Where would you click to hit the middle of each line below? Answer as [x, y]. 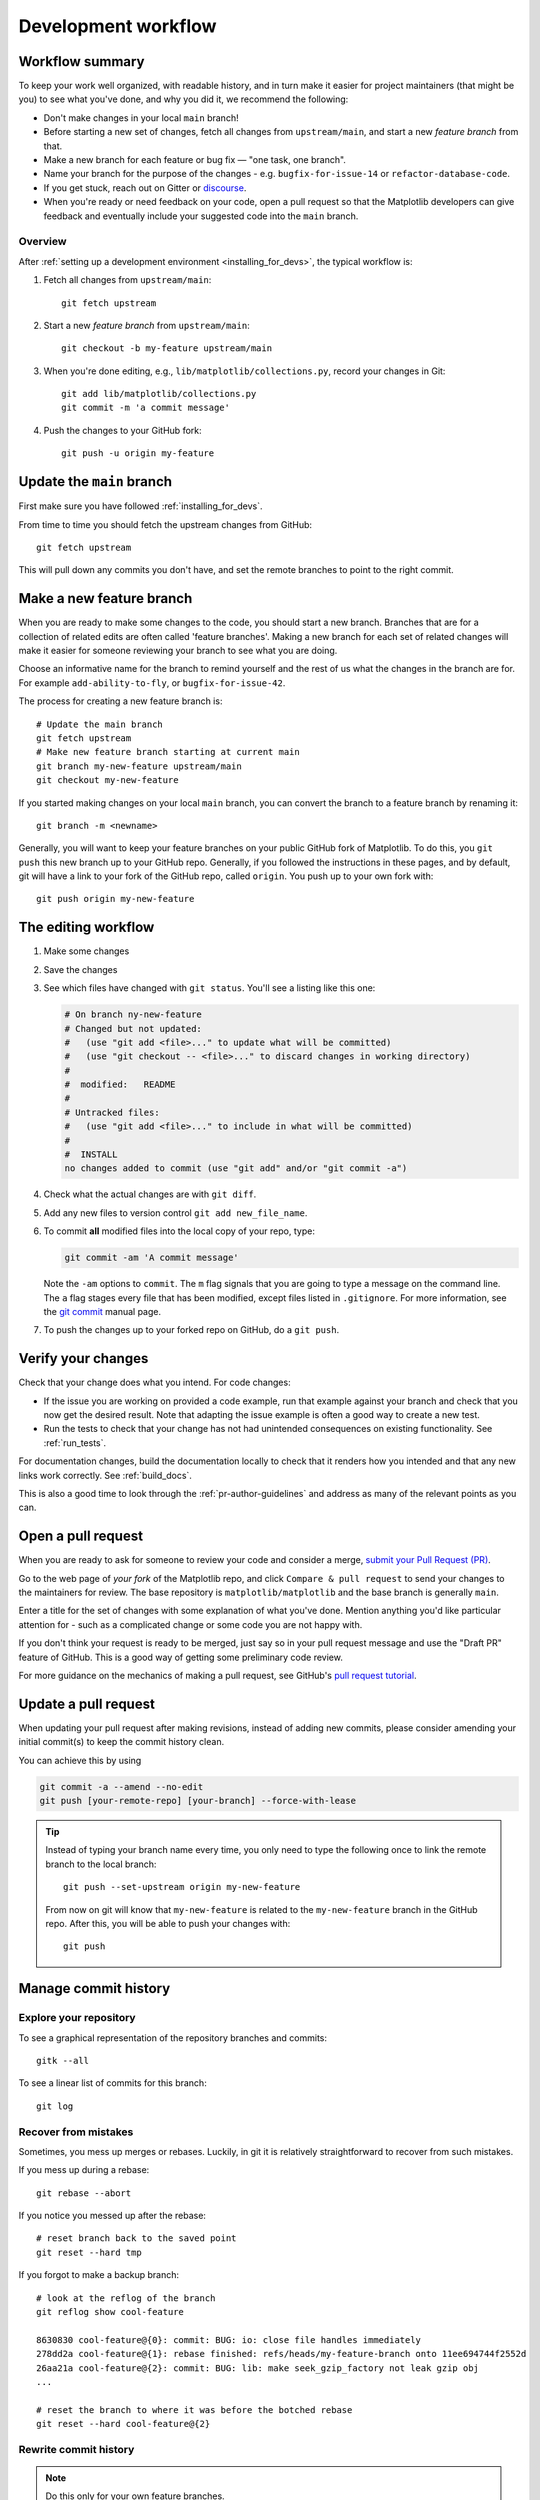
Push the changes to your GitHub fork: [122, 430]
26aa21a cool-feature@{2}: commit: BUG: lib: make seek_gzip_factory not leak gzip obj [258, 2368]
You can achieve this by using [80, 1760]
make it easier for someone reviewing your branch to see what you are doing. [178, 650]
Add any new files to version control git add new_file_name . [175, 1212]
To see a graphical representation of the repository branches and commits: [173, 2037]
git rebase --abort [84, 2193]
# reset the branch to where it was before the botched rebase [194, 2409]
